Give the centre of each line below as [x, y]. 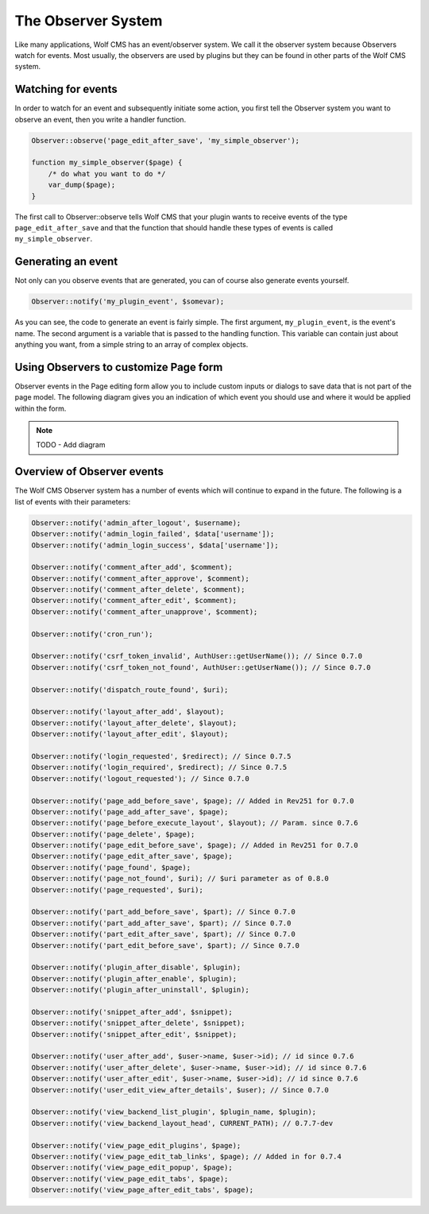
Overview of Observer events [89, 472]
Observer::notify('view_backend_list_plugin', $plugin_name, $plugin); [174, 1112]
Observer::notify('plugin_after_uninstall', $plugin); [140, 990]
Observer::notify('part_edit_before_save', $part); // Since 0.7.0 [166, 945]
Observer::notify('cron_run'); [93, 634]
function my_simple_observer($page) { [107, 162]
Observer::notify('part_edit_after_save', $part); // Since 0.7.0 [163, 934]
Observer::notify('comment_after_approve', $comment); [140, 578]
